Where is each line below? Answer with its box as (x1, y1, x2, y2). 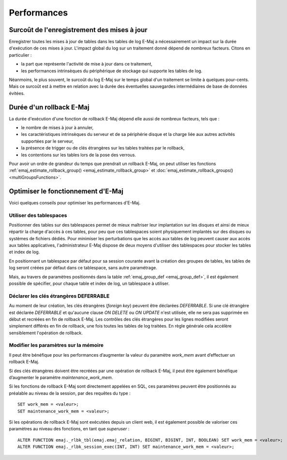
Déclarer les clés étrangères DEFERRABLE (9, 293, 110, 299)
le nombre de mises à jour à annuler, (21, 125, 94, 131)
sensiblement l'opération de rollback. (9, 330, 83, 336)
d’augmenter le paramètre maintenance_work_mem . (9, 375, 113, 380)
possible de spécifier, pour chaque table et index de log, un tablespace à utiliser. (9, 280, 169, 286)
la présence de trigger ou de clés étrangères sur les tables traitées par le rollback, (21, 145, 185, 151)
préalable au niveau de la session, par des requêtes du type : (9, 390, 131, 396)
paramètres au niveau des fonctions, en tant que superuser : (9, 426, 130, 432)
